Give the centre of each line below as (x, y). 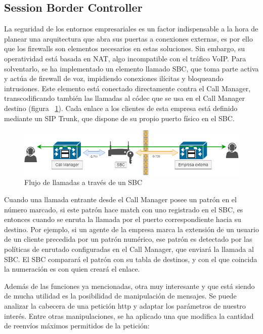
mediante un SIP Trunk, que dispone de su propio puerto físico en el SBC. (119, 118)
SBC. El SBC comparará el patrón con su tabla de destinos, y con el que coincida (131, 259)
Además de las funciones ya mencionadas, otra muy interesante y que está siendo (129, 286)
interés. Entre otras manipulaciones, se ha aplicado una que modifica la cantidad (129, 316)
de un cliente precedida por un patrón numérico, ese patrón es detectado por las (128, 239)
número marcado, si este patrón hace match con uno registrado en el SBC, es (124, 209)
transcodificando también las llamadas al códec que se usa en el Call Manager (125, 98)
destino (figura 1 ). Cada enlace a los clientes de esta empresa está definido (121, 108)
